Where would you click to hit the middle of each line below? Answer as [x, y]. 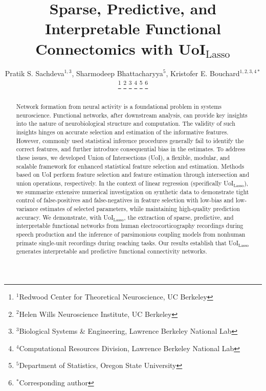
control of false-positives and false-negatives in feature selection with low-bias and [125, 200]
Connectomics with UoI [120, 48]
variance [27, 209]
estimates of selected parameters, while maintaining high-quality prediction [140, 209]
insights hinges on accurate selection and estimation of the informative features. [122, 132]
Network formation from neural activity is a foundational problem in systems [119, 107]
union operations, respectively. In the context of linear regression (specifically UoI [125, 183]
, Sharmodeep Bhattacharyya [117, 73]
